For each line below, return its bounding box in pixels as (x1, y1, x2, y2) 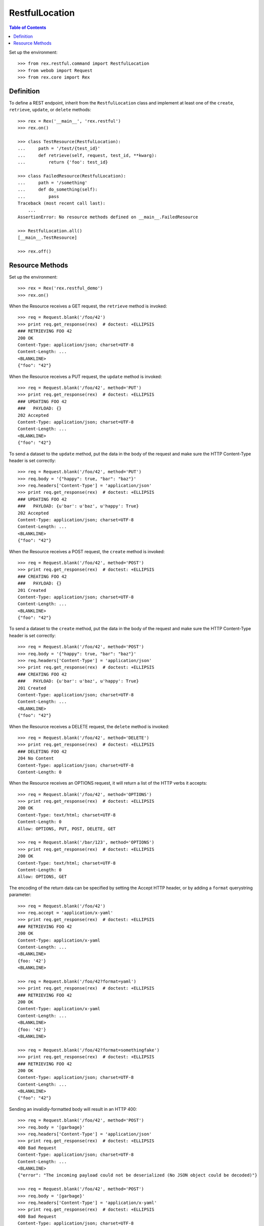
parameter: (9, 892, 32, 897)
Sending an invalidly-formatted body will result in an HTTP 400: (9, 1106, 137, 1112)
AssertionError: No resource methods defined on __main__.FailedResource (18, 214, 198, 220)
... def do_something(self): (18, 187, 98, 192)
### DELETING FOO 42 (18, 748, 67, 754)
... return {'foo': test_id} (18, 159, 109, 165)
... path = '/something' (18, 180, 88, 186)
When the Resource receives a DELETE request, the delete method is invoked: (9, 723, 170, 729)
